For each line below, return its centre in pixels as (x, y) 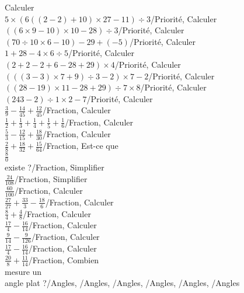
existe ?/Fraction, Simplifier (55, 167)
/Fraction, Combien (64, 259)
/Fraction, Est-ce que (80, 146)
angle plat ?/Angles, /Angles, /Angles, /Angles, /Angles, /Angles (122, 283)
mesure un (23, 271)
